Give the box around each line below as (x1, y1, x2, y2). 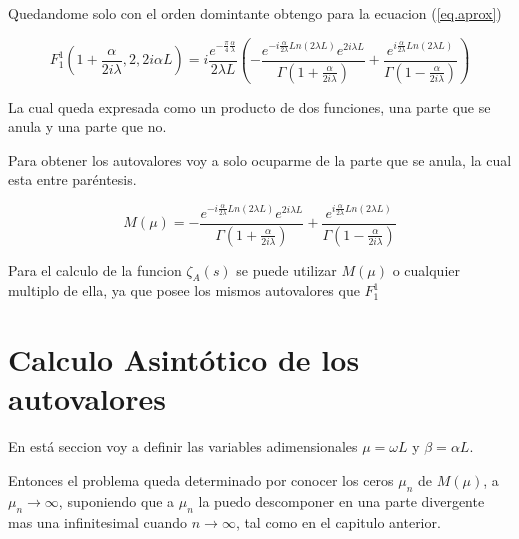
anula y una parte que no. (8, 116, 167, 137)
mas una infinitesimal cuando (8, 511, 188, 532)
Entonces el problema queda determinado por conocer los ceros (8, 469, 394, 490)
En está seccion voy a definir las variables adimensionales (8, 436, 358, 457)
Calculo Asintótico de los (8, 339, 360, 380)
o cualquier (392, 259, 460, 280)
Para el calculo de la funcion (8, 259, 182, 280)
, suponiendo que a (58, 490, 175, 511)
